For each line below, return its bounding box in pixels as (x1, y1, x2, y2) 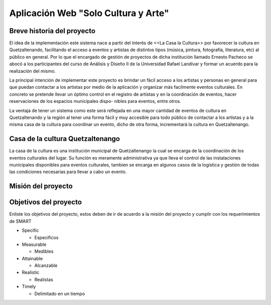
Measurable (22, 241, 47, 247)
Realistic (22, 269, 40, 275)
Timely (22, 283, 36, 289)
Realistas (34, 276, 54, 282)
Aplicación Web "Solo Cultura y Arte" (9, 8, 169, 19)
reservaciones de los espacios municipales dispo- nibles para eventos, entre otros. (9, 98, 182, 104)
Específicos (34, 234, 59, 240)
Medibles (34, 248, 54, 254)
